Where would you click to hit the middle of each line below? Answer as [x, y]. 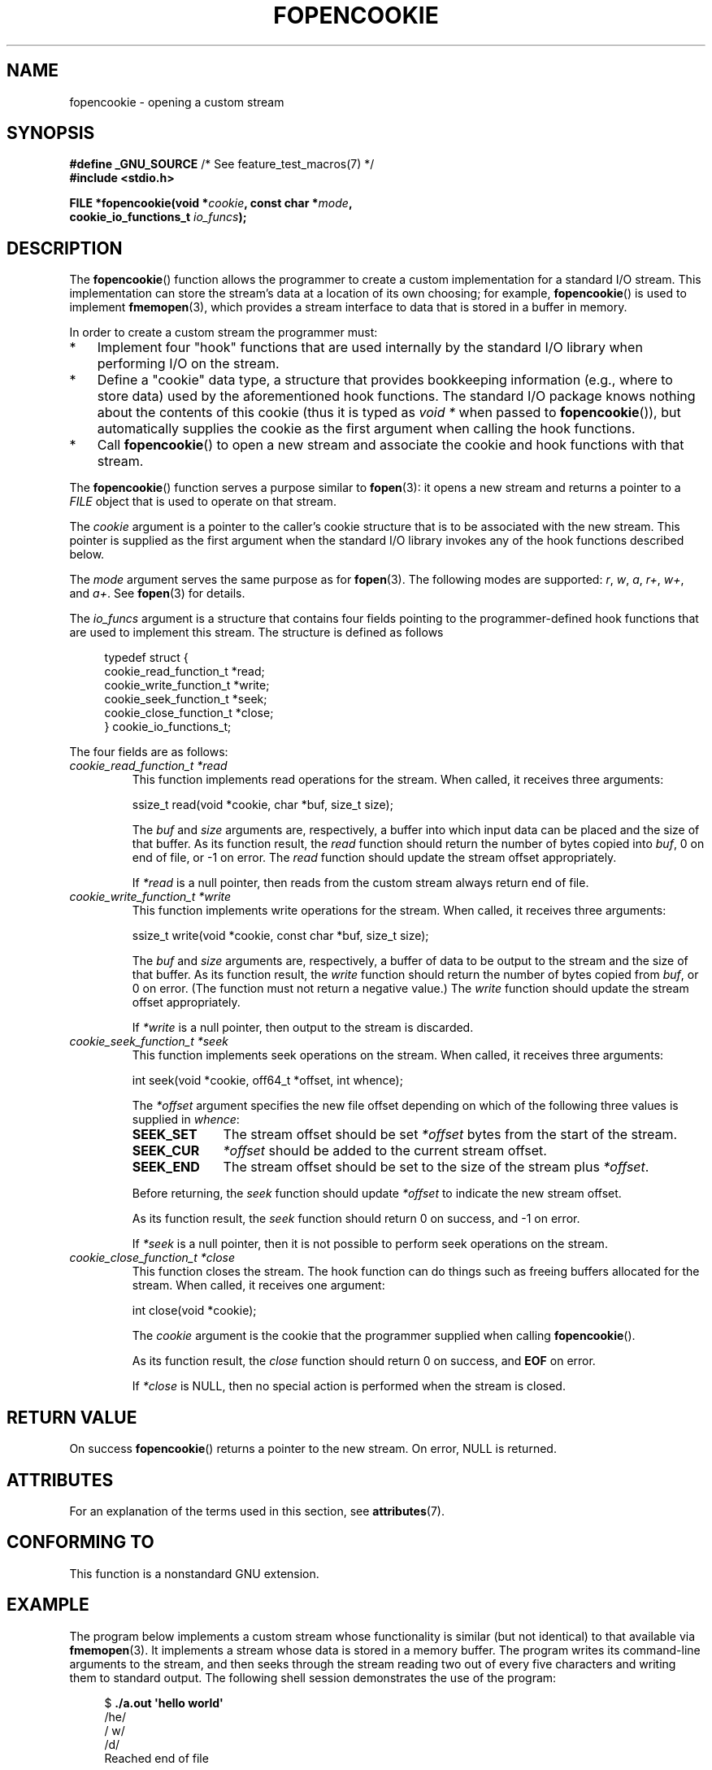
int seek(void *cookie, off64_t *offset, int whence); [267, 1081]
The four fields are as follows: [149, 752]
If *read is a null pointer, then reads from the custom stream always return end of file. [360, 883]
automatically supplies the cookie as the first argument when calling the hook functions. [366, 429]
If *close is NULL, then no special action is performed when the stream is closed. [349, 1386]
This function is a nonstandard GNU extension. [194, 1573]
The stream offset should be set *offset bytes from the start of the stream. [450, 1135]
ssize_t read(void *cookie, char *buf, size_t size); [263, 805]
